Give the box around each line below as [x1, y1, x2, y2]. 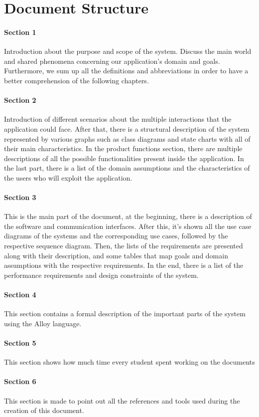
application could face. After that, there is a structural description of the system [4, 123, 250, 134]
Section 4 [4, 289, 36, 300]
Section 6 [4, 376, 36, 387]
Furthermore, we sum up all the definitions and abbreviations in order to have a [4, 65, 249, 76]
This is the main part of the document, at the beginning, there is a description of [4, 211, 252, 221]
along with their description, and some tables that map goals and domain [4, 250, 228, 260]
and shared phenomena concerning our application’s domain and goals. [4, 55, 220, 66]
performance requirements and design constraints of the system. [4, 269, 199, 280]
